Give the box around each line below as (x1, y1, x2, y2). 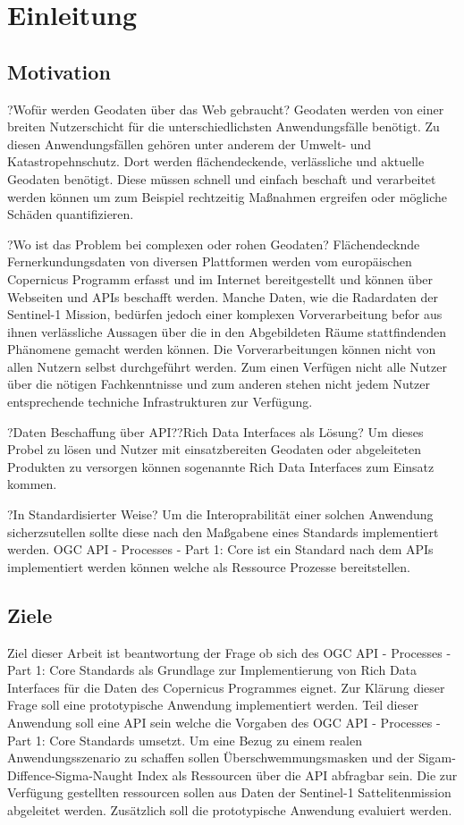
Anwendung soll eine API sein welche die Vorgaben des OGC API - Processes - (7, 713, 441, 731)
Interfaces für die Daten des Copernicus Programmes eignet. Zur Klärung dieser (7, 678, 445, 696)
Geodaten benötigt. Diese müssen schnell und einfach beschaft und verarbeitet (7, 169, 436, 188)
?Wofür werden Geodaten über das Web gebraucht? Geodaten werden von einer (7, 99, 444, 118)
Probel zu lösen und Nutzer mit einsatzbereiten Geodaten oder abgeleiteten (7, 440, 421, 459)
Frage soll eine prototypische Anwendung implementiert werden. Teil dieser (7, 695, 418, 714)
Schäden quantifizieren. (7, 205, 134, 223)
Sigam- (418, 748, 456, 767)
